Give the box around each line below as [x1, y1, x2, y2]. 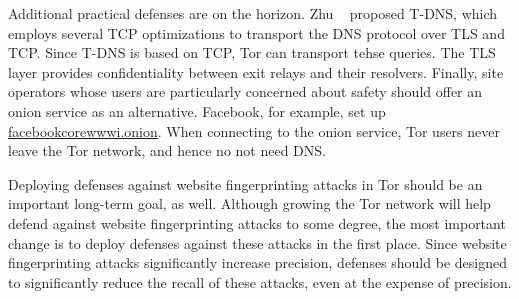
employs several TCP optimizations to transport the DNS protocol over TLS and [8, 22, 505, 43]
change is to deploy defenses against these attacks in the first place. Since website [8, 232, 507, 253]
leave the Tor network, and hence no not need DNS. [8, 140, 326, 161]
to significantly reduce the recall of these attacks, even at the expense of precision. [8, 271, 512, 292]
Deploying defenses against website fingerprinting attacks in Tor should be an [8, 173, 483, 194]
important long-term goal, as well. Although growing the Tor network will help [8, 193, 491, 214]
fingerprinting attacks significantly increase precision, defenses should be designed [8, 252, 507, 273]
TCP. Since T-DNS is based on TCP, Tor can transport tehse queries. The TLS [8, 42, 496, 63]
